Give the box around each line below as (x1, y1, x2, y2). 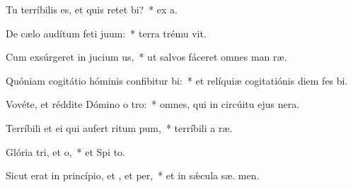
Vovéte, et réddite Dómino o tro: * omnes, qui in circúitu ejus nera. (6, 97, 300, 111)
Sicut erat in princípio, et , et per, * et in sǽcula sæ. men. (6, 168, 260, 183)
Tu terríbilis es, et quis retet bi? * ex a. (6, 2, 178, 16)
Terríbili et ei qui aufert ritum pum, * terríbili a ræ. (6, 120, 233, 135)
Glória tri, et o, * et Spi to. (6, 144, 125, 159)
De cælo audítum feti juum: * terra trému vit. (6, 25, 207, 40)
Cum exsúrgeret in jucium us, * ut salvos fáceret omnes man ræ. (6, 49, 287, 64)
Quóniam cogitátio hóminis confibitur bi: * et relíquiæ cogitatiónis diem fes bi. (6, 73, 348, 88)
